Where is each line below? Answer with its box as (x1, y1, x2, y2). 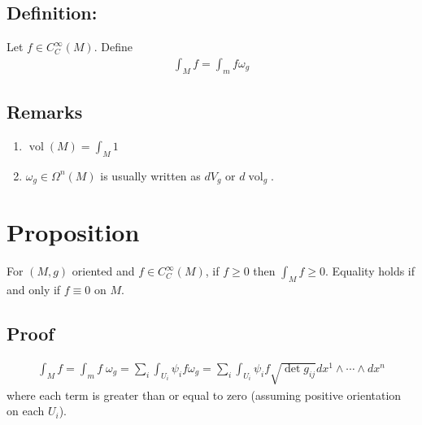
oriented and (72, 262, 135, 280)
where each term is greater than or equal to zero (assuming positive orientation (7, 386, 402, 403)
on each (7, 402, 45, 419)
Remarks (7, 99, 83, 124)
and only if (7, 281, 61, 297)
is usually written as (100, 167, 201, 184)
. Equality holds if (325, 262, 415, 280)
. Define (94, 38, 133, 55)
